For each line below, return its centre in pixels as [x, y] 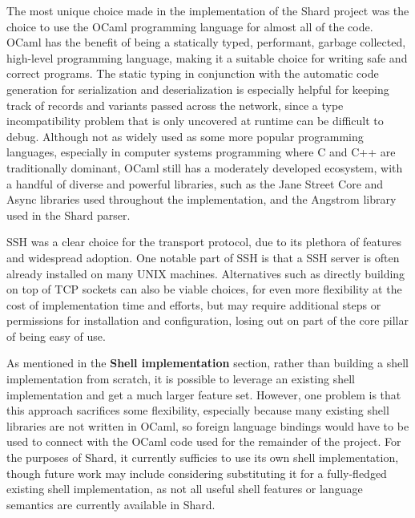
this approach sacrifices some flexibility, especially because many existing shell [198, 410]
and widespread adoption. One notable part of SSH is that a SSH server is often [203, 257]
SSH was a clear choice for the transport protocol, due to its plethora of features [204, 242]
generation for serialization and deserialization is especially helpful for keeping [198, 89]
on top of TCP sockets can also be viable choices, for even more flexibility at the [204, 289]
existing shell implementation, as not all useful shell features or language [185, 489]
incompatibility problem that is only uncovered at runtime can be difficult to [195, 121]
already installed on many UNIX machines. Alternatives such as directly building [206, 273]
